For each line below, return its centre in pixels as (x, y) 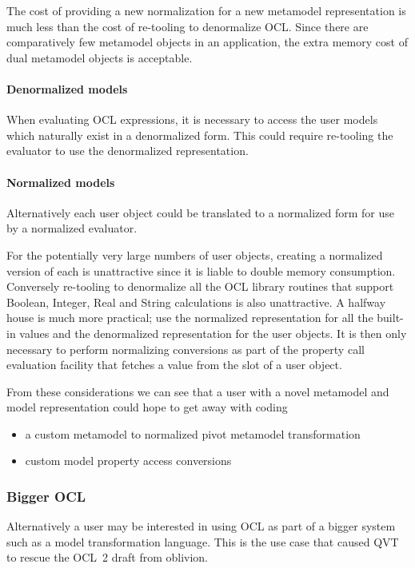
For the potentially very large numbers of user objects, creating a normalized (195, 254)
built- (390, 318)
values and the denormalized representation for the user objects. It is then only (213, 333)
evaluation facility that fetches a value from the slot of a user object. (174, 365)
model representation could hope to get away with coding (147, 407)
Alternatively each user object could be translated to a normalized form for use (201, 212)
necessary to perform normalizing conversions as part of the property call (186, 349)
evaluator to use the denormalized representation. (128, 151)
